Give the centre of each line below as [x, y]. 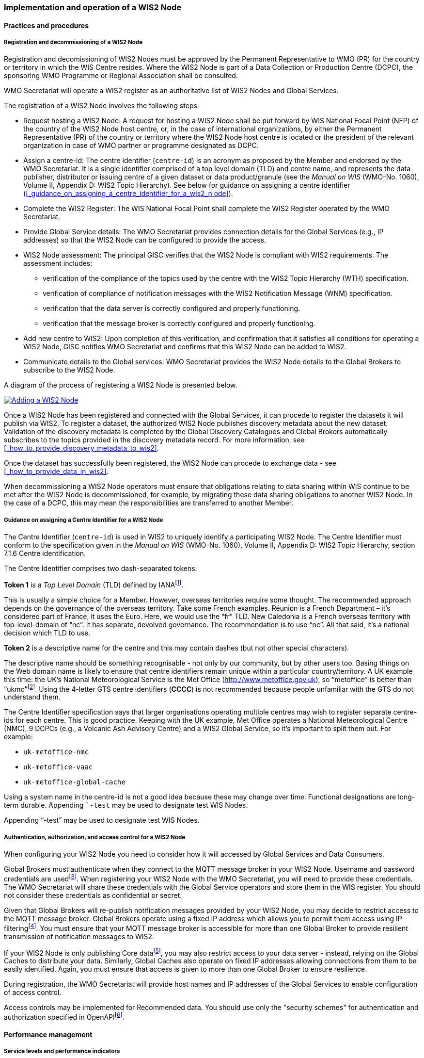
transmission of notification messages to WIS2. [79, 936]
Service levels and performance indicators [62, 1051]
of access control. [33, 993]
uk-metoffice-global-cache [74, 782]
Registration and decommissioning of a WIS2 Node [73, 42]
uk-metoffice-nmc [56, 752]
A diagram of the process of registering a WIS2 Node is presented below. [121, 385]
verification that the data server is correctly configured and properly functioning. [172, 309]
